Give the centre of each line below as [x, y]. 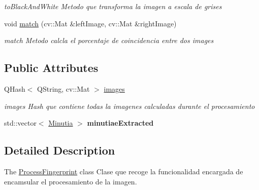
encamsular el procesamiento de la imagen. [71, 181]
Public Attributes [51, 68]
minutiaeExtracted [120, 123]
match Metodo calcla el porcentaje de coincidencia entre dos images [109, 40]
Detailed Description [60, 150]
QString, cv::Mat [63, 88]
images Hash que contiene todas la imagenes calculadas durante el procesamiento [129, 106]
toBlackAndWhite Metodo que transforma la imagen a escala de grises [113, 6]
